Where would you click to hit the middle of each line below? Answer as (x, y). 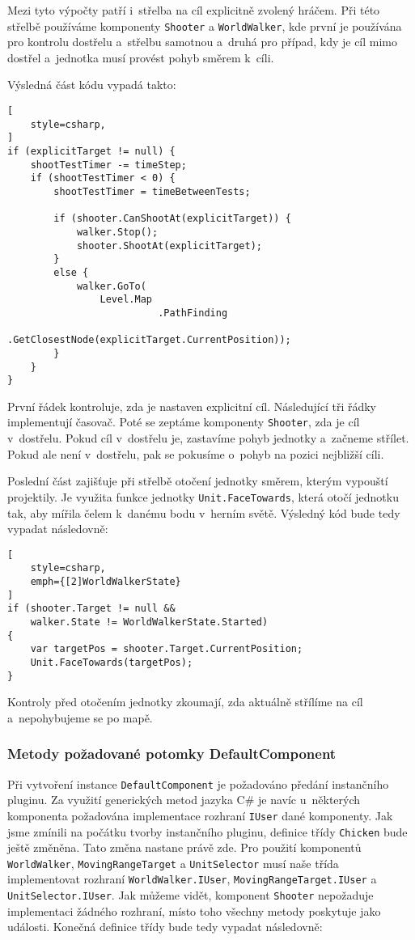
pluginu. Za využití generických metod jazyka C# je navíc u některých (184, 800)
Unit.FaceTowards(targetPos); (112, 662)
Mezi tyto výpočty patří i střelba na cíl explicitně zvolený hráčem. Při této (194, 10)
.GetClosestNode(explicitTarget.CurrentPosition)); (149, 340)
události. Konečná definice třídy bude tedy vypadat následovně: (165, 927)
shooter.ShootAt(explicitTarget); (169, 246)
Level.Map (126, 300)
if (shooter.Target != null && (91, 609)
